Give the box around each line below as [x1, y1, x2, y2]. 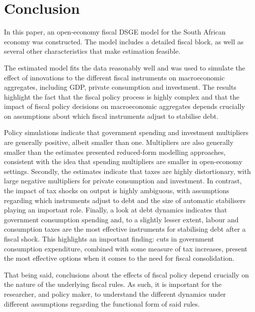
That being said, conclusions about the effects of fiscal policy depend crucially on [4, 269, 249, 279]
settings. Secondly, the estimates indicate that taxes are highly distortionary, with [4, 166, 251, 176]
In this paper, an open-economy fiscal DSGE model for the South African [4, 27, 226, 37]
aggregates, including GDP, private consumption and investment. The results [4, 82, 236, 92]
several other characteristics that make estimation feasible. [4, 46, 181, 56]
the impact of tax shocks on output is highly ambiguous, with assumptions [4, 185, 229, 196]
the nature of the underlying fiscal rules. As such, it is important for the [4, 279, 222, 289]
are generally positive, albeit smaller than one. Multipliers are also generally [4, 137, 234, 147]
